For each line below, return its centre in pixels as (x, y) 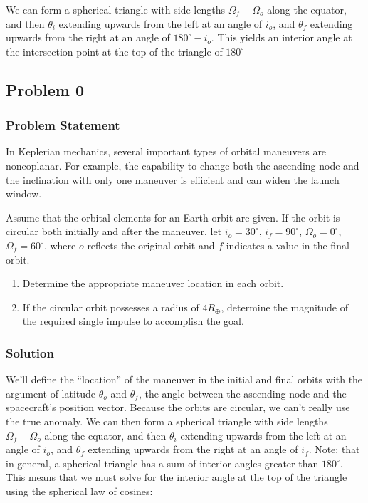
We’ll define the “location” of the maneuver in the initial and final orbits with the (184, 379)
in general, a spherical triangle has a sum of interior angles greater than (162, 463)
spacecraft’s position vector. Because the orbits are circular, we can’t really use (178, 407)
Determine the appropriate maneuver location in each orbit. (153, 283)
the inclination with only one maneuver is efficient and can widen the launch (173, 179)
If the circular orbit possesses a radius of (111, 307)
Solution (30, 352)
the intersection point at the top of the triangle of (114, 51)
